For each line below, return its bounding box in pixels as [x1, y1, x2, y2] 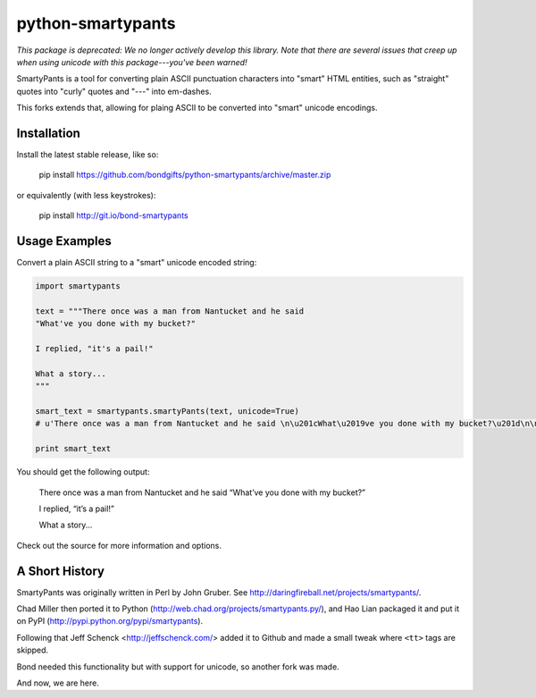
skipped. [16, 644, 49, 656]
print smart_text [35, 443, 112, 454]
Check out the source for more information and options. [16, 540, 222, 551]
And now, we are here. [16, 677, 100, 688]
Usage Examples [16, 233, 112, 248]
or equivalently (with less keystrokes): [16, 189, 156, 200]
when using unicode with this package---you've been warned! [16, 56, 247, 67]
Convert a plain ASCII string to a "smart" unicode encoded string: [16, 257, 257, 268]
